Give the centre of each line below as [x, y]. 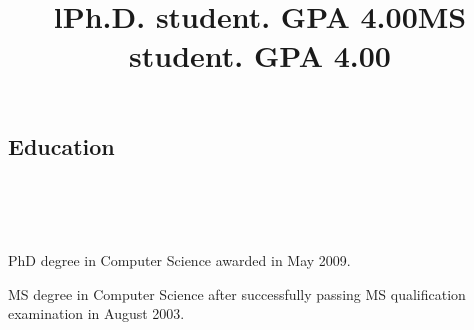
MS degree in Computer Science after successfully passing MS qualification [237, 293]
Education [61, 145]
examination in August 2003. [96, 313]
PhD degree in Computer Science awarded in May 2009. [179, 260]
